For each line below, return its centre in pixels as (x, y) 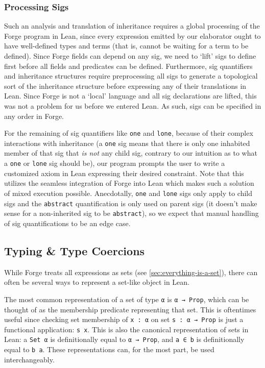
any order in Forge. (34, 116)
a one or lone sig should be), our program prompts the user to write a (115, 163)
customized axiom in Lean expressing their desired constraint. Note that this (124, 173)
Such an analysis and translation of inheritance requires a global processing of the (132, 26)
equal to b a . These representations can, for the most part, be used (109, 349)
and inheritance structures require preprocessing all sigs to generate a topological (131, 76)
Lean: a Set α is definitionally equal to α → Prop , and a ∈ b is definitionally (124, 339)
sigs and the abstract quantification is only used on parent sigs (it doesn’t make (131, 203)
